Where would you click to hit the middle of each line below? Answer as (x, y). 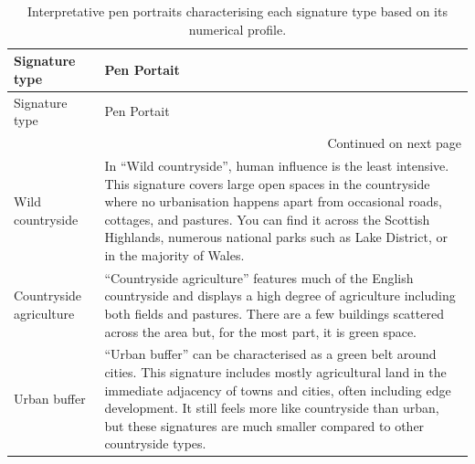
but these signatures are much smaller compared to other (264, 425)
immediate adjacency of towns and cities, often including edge (278, 390)
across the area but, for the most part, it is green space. (261, 331)
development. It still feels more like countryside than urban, (272, 408)
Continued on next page (394, 143)
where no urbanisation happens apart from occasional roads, (274, 201)
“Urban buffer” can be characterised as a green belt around (270, 354)
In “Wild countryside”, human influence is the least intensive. (277, 165)
